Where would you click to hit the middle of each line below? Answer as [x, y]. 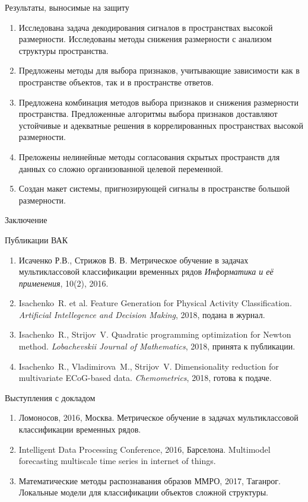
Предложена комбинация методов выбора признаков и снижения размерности [158, 102]
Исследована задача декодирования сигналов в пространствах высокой [146, 27]
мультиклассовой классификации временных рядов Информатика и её [146, 271]
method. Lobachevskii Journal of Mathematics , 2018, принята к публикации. [157, 346]
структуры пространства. [63, 50]
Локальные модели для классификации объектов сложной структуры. [143, 492]
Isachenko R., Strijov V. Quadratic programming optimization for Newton [155, 334]
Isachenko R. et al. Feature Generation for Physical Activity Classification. [155, 303]
